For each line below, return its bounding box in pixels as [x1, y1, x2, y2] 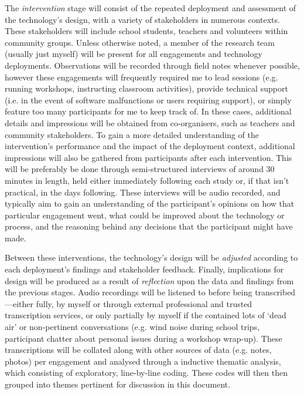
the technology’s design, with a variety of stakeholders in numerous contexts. [5, 13, 280, 25]
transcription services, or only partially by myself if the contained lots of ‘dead [5, 309, 286, 321]
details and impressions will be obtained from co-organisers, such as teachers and [5, 116, 295, 129]
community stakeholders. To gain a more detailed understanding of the [5, 128, 259, 140]
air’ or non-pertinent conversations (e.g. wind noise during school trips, [5, 321, 260, 333]
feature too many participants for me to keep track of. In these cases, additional [5, 105, 292, 117]
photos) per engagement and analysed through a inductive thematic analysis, [5, 355, 281, 367]
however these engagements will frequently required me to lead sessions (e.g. [5, 70, 278, 83]
